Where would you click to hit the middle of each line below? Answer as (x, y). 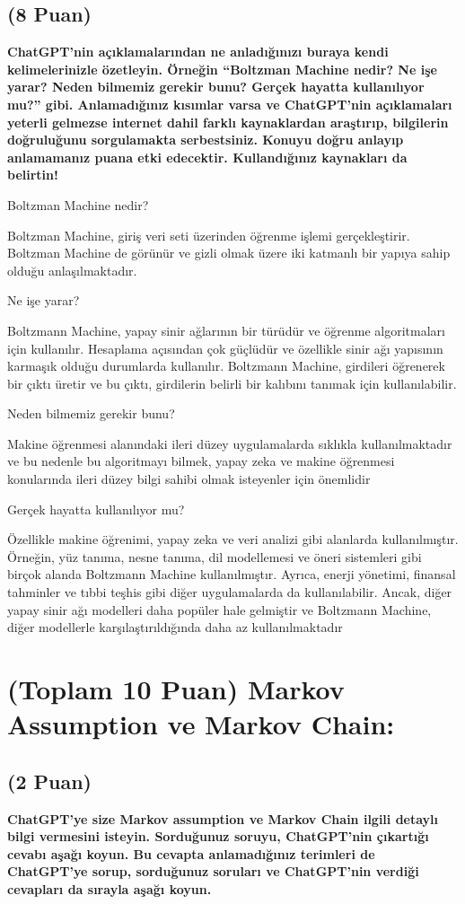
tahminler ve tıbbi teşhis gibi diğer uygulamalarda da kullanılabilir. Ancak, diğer (230, 592)
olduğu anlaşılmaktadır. (72, 270)
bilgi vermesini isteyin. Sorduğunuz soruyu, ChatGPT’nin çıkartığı (218, 836)
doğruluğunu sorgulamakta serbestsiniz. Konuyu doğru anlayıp (206, 140)
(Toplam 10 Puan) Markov (176, 689)
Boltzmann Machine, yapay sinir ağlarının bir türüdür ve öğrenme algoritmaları (226, 330)
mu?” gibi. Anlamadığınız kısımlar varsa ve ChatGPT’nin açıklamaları (230, 104)
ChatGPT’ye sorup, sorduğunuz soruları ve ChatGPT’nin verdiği (213, 871)
